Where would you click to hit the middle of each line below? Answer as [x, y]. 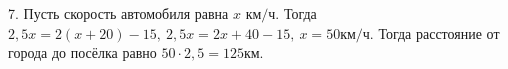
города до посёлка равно [82, 52]
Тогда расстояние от [439, 32]
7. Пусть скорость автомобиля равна [118, 13]
